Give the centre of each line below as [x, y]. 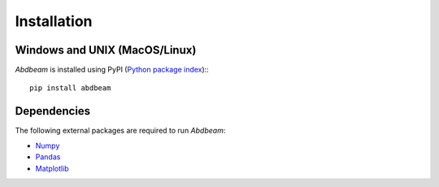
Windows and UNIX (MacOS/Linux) [106, 50]
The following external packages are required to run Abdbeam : [120, 131]
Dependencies [53, 111]
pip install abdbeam [70, 88]
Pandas [48, 157]
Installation [54, 21]
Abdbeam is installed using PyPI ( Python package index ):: [112, 70]
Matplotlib [52, 168]
